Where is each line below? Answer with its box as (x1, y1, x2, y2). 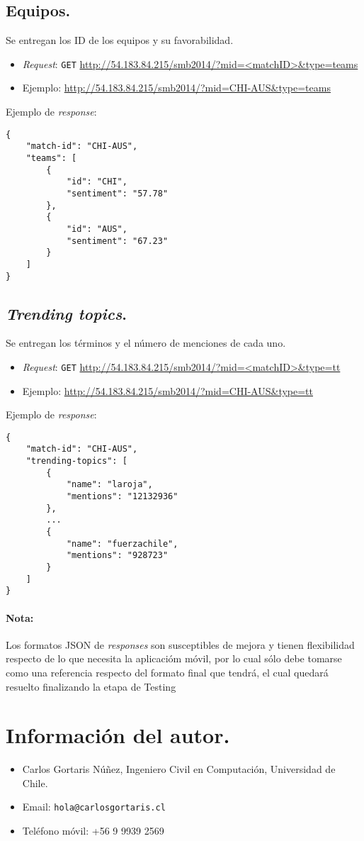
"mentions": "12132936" (66, 491, 178, 502)
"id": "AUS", (66, 223, 127, 234)
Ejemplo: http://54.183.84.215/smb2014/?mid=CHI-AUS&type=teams (22, 80, 331, 95)
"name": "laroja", (66, 479, 153, 490)
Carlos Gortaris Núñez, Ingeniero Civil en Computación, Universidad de (22, 762, 336, 776)
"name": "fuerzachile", (66, 538, 178, 549)
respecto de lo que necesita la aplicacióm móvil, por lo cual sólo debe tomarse (6, 651, 342, 666)
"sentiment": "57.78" (66, 188, 169, 199)
